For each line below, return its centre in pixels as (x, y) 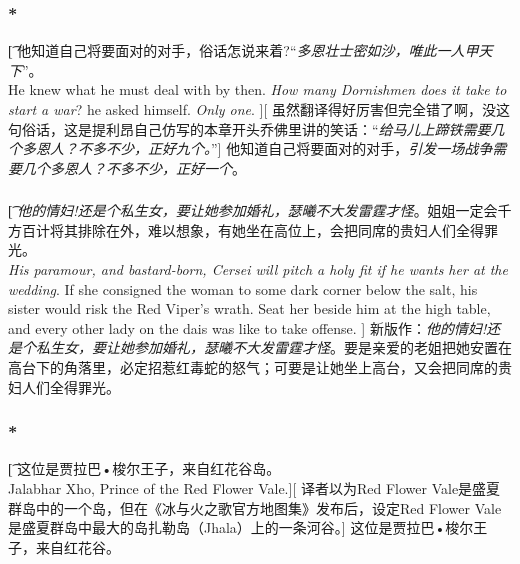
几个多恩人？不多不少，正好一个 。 (133, 167)
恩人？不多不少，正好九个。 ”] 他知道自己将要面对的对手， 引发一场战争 (264, 148)
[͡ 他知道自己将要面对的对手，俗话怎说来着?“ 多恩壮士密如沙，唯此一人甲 (243, 50)
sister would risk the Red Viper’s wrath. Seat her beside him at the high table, (249, 308)
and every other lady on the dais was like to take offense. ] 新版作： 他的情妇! (247, 327)
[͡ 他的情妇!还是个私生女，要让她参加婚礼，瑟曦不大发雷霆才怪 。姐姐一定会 (253, 210)
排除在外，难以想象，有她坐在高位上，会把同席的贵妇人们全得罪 (287, 229)
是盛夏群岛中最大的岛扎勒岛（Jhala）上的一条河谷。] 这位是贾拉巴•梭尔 (241, 527)
